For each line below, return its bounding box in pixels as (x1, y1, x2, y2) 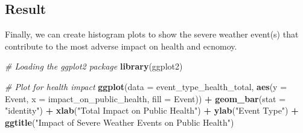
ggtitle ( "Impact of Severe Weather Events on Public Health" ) (5, 115, 234, 128)
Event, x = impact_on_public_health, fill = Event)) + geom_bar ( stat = (5, 92, 286, 105)
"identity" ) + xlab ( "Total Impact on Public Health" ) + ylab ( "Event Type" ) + (5, 104, 299, 117)
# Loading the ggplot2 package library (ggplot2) (5, 60, 183, 73)
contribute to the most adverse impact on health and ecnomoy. (5, 39, 237, 52)
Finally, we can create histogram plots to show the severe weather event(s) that (5, 28, 299, 41)
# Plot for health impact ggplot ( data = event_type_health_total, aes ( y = (5, 80, 287, 92)
